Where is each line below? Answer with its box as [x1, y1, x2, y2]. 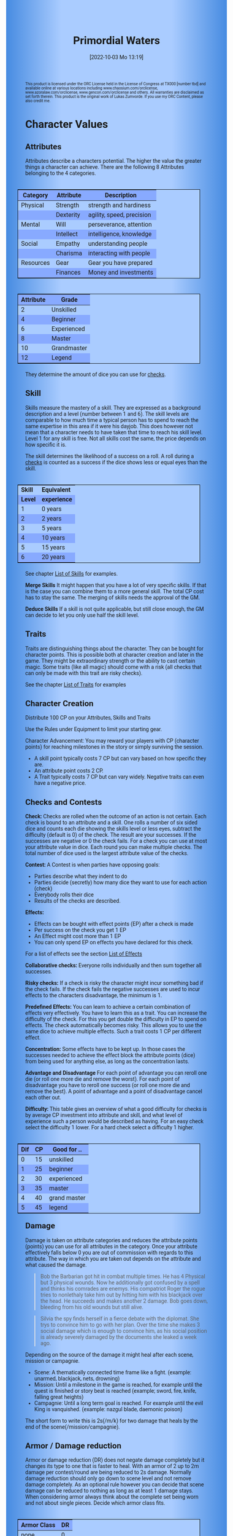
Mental [21, 220, 40, 229]
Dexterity [55, 211, 80, 219]
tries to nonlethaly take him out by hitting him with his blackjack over [40, 1291, 203, 1298]
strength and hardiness [88, 201, 151, 209]
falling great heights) [34, 1393, 84, 1400]
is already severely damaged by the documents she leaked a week [40, 1333, 197, 1341]
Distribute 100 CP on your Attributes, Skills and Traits [25, 715, 151, 721]
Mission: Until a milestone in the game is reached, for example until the [34, 1381, 202, 1388]
